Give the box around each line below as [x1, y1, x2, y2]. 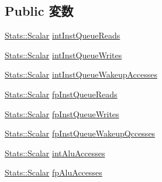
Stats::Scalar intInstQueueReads [5, 29, 120, 41]
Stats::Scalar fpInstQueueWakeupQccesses [5, 127, 156, 139]
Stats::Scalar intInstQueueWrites [5, 48, 122, 61]
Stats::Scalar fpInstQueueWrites [5, 107, 119, 120]
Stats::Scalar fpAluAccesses [5, 166, 102, 178]
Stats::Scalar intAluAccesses [5, 146, 105, 159]
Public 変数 [5, 2, 74, 20]
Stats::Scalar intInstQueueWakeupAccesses [5, 68, 157, 80]
